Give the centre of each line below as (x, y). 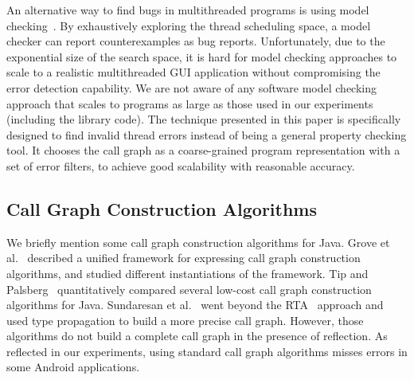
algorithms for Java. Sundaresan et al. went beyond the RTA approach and (195, 305)
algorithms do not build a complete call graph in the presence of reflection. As (197, 336)
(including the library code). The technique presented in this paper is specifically (204, 119)
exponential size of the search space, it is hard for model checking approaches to (202, 56)
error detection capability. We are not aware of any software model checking (192, 87)
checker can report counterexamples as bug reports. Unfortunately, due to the (196, 41)
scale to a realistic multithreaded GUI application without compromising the (193, 72)
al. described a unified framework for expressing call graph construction (184, 258)
